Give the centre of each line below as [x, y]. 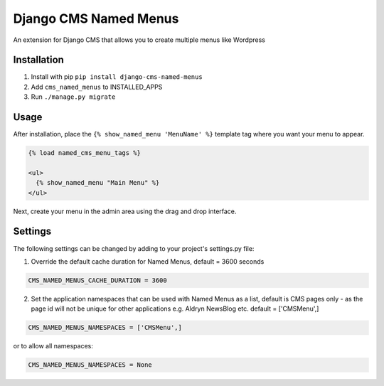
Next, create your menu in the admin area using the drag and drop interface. [125, 211]
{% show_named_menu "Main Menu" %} [98, 183]
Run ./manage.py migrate [73, 97]
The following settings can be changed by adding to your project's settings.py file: [134, 248]
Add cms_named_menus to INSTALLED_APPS [97, 87]
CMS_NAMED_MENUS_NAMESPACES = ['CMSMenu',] [105, 328]
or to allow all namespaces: [53, 346]
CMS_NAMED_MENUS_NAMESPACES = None [90, 365]
